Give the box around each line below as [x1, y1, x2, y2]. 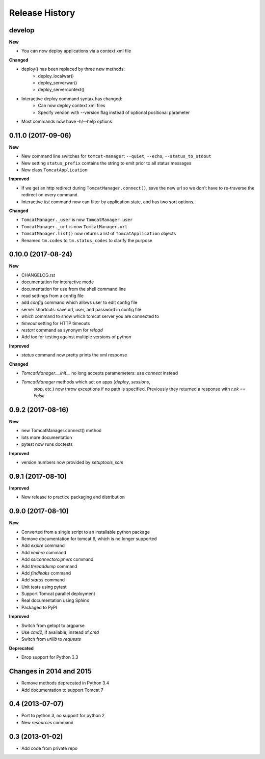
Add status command [21, 577, 65, 583]
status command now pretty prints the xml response [21, 352, 128, 358]
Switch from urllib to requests [21, 636, 81, 642]
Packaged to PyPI [21, 604, 57, 610]
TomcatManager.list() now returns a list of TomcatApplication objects [21, 231, 176, 237]
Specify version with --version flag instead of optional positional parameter [38, 109, 190, 115]
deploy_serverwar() [38, 80, 77, 86]
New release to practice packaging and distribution [21, 494, 125, 500]
